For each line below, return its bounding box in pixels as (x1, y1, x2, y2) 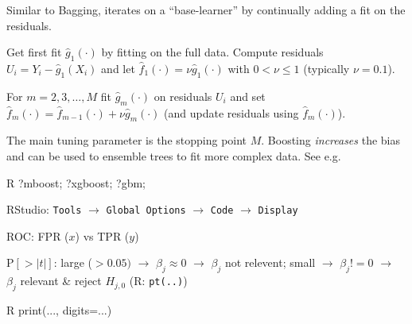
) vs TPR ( (75, 227, 130, 244)
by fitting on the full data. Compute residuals (101, 44, 324, 60)
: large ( (53, 254, 92, 271)
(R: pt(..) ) (129, 272, 188, 289)
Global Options (106, 205, 186, 217)
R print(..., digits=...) (6, 302, 112, 318)
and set (230, 87, 266, 104)
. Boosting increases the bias (261, 132, 401, 148)
